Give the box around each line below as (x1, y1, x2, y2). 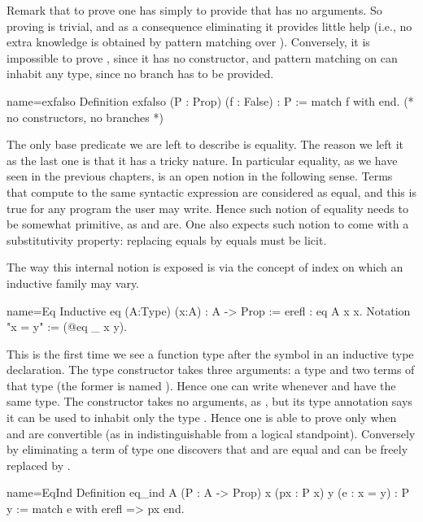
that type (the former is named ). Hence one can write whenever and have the (7, 376, 396, 394)
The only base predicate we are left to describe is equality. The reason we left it (7, 136, 404, 153)
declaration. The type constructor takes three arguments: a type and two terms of (7, 361, 415, 378)
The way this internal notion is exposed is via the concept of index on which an (7, 259, 403, 276)
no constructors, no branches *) (7, 108, 164, 125)
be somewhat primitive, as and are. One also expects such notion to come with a (7, 215, 409, 233)
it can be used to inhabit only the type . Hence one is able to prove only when (7, 409, 397, 426)
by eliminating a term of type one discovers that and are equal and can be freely (7, 441, 408, 458)
